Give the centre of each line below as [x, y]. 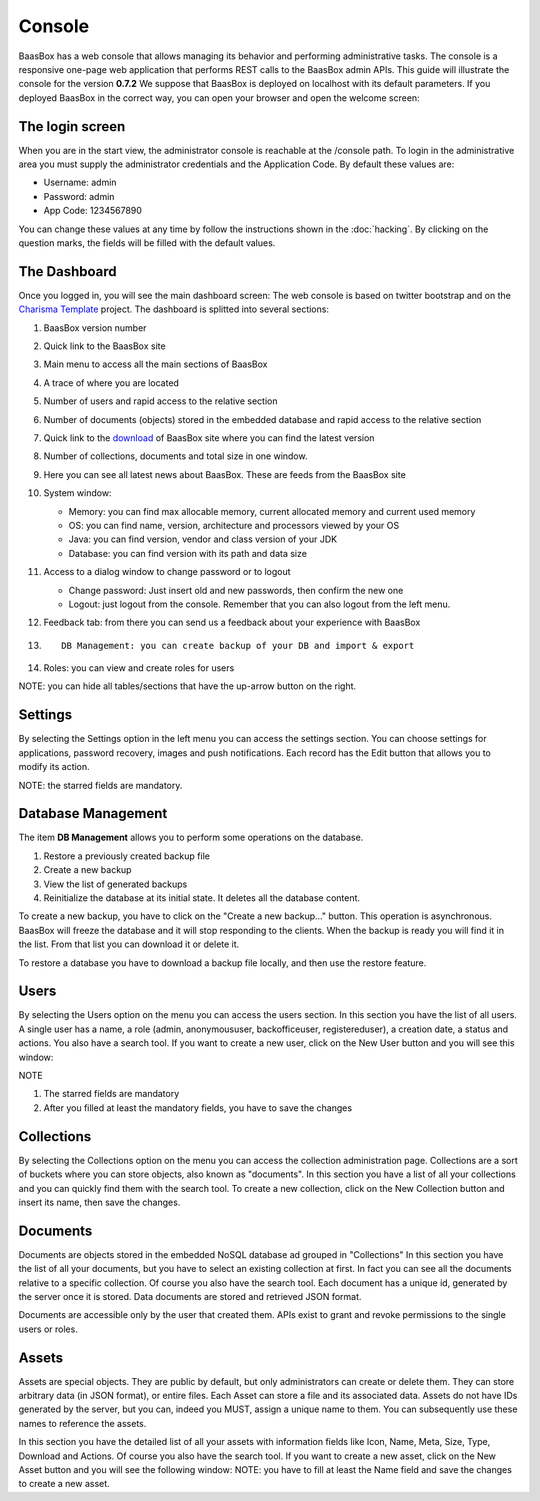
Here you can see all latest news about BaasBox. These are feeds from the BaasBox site [225, 474]
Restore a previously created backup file [126, 856]
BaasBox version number [95, 327]
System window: [77, 493]
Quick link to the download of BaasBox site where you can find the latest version [209, 438]
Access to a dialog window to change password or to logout [167, 572]
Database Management [93, 813]
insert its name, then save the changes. [99, 1202]
